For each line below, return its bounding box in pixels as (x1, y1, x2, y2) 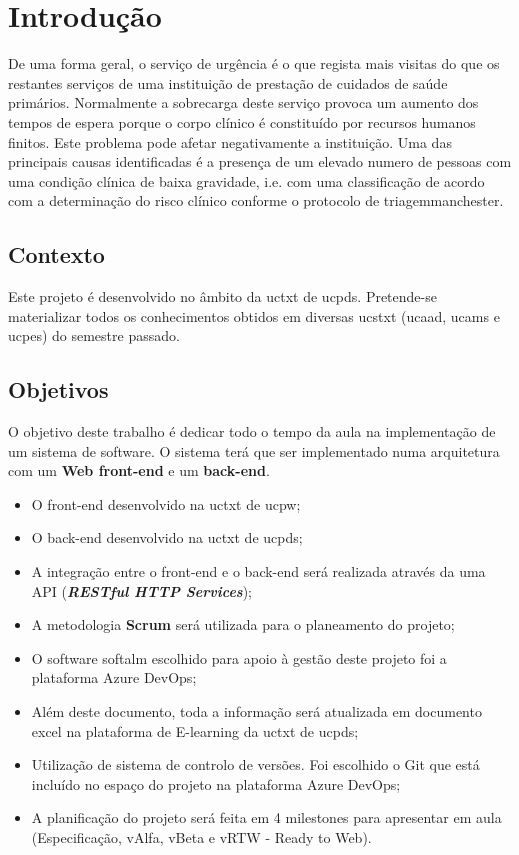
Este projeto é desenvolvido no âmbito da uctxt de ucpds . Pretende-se (8, 286, 437, 307)
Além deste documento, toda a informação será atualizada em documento (31, 701, 482, 721)
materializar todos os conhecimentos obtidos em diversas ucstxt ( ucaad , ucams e (8, 305, 500, 326)
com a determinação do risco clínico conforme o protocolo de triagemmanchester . (8, 190, 504, 211)
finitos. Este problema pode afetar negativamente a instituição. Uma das (8, 131, 452, 152)
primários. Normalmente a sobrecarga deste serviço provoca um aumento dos (8, 92, 479, 113)
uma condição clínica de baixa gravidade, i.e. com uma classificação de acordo (8, 170, 485, 191)
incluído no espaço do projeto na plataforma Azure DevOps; (31, 773, 401, 794)
